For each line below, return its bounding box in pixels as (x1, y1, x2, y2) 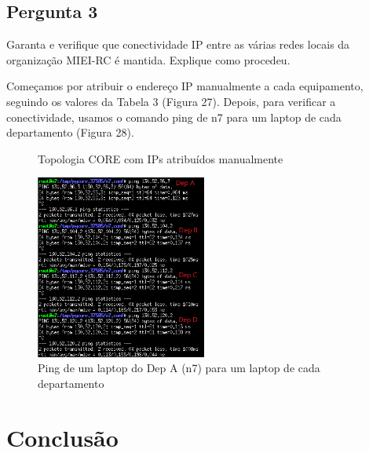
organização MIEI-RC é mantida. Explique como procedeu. (6, 51, 290, 68)
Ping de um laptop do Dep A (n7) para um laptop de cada (38, 360, 320, 376)
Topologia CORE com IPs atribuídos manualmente (38, 150, 283, 166)
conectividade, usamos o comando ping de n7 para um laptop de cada (6, 108, 342, 125)
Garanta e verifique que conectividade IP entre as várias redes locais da (6, 36, 350, 53)
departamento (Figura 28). (6, 124, 134, 141)
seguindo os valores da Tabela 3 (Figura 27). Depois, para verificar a (6, 93, 336, 109)
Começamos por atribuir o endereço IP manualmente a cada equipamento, (6, 78, 364, 94)
